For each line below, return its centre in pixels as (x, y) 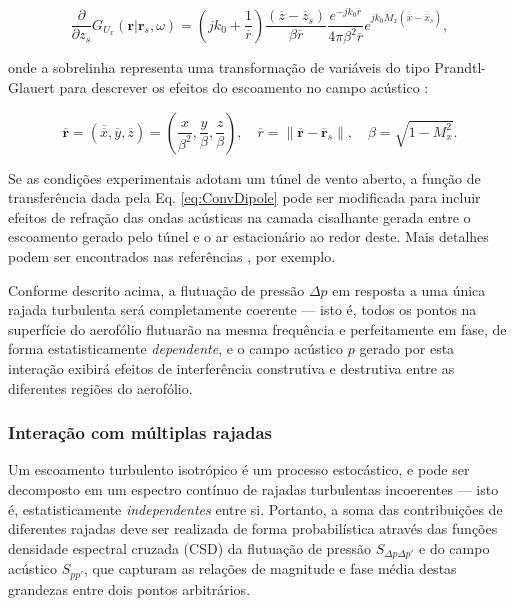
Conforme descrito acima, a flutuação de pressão (156, 289)
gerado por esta (407, 348)
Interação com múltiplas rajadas (140, 432)
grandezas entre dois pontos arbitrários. (129, 588)
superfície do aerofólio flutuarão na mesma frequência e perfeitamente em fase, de (257, 328)
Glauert (31, 87)
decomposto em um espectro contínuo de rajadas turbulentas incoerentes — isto (253, 489)
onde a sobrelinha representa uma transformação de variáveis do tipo (219, 67)
